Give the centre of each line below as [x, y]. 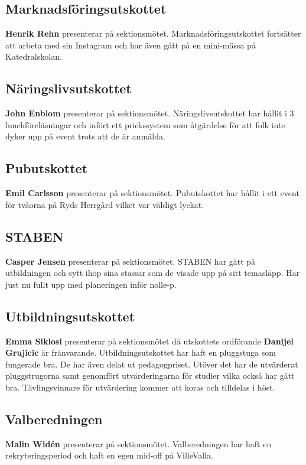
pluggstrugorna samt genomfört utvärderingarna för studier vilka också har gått [150, 375]
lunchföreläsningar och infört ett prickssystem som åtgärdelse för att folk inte [145, 124]
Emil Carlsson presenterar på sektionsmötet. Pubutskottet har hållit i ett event [152, 193]
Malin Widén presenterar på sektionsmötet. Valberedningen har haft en [139, 443]
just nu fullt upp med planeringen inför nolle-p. [91, 284]
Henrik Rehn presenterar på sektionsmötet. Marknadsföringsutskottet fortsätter [153, 33]
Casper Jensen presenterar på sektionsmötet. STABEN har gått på [131, 261]
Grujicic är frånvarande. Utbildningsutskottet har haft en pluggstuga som [141, 352]
